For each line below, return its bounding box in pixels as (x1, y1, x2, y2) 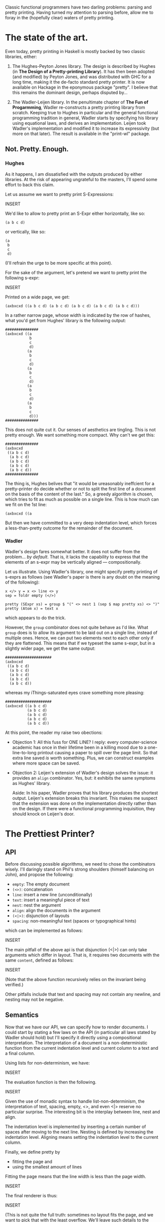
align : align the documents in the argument (12, 907, 101, 913)
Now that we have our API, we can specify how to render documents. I (5, 1024, 148, 1030)
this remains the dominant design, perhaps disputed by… (12, 89, 128, 96)
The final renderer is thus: (5, 1192, 58, 1198)
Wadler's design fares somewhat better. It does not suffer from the (5, 548, 140, 554)
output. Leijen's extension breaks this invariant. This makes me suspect (12, 795, 158, 801)
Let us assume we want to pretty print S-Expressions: (5, 191, 114, 197)
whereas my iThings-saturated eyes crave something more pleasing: (5, 689, 144, 695)
